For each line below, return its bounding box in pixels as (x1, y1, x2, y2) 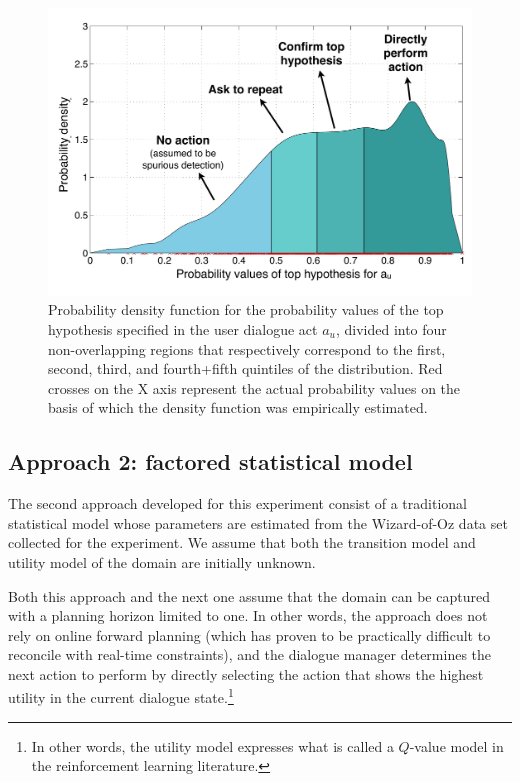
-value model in (409, 735, 504, 756)
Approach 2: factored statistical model (8, 446, 413, 477)
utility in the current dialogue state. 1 (8, 684, 234, 708)
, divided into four (335, 318, 447, 339)
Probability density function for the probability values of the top (48, 299, 444, 320)
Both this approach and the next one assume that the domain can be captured (8, 585, 490, 606)
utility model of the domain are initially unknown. (8, 551, 316, 572)
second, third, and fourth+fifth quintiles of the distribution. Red (48, 358, 443, 379)
